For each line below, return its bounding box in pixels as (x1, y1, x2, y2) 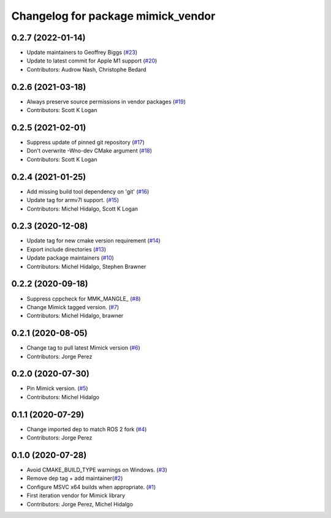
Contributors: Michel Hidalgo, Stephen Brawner (26, 263, 146, 270)
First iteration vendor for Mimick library (26, 492, 126, 499)
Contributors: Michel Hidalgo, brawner (26, 312, 124, 320)
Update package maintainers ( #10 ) (26, 254, 115, 261)
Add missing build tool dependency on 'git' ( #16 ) (26, 187, 150, 195)
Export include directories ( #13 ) (26, 246, 107, 253)
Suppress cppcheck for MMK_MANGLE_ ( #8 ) (26, 295, 141, 302)
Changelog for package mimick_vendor (11, 9, 216, 23)
